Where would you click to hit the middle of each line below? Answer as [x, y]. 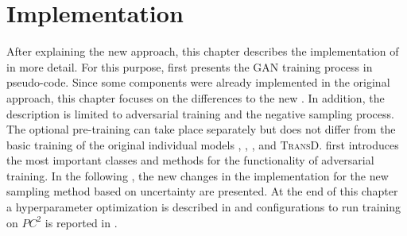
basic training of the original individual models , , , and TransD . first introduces [203, 144]
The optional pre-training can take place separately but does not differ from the [201, 129]
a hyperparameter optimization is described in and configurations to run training [204, 207]
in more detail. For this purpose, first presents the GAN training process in [190, 66]
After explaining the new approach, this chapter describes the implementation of [203, 51]
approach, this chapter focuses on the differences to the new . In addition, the [196, 97]
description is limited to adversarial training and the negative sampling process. [200, 113]
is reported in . [81, 222]
